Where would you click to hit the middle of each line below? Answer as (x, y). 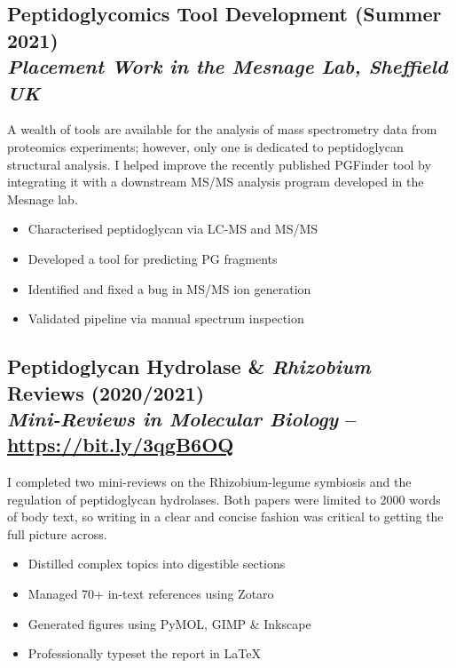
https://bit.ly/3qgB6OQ (121, 445)
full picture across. (57, 533)
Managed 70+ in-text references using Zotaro (151, 594)
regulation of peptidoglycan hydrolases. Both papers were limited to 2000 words (224, 499)
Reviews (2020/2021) (106, 392)
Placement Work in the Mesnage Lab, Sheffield (228, 66)
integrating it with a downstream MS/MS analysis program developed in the (216, 182)
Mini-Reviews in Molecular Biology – (182, 418)
